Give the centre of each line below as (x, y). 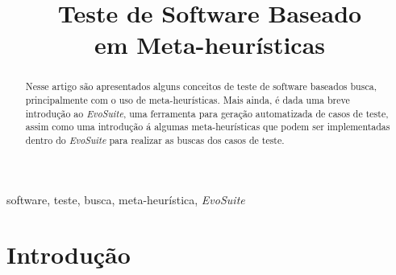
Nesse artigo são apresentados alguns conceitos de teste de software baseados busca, (201, 86)
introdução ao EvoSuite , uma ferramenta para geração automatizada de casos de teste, (207, 113)
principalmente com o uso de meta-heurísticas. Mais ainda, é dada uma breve (188, 100)
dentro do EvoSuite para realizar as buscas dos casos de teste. (155, 140)
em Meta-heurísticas (210, 45)
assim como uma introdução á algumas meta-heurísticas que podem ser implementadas (208, 127)
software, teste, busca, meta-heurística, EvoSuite (126, 199)
